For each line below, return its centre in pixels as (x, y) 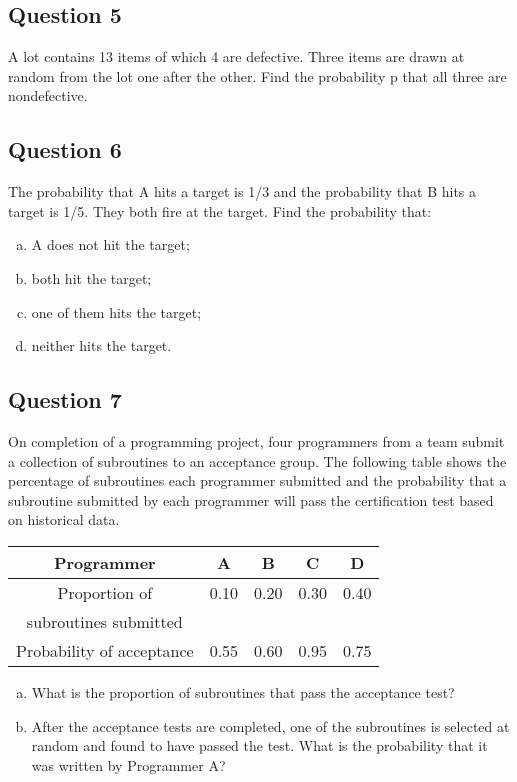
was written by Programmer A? (128, 764)
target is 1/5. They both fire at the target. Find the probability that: (220, 210)
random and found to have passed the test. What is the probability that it (259, 745)
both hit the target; (91, 277)
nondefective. (48, 95)
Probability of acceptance (105, 650)
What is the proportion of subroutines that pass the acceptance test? (243, 691)
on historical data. (64, 519)
